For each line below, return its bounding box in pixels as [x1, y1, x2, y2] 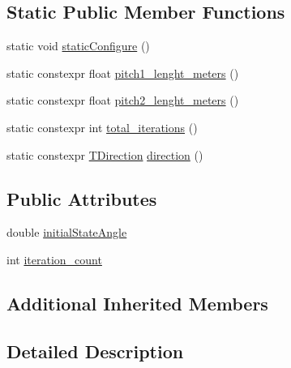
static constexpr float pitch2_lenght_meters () [6, 92, 239, 109]
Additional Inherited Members [6, 290, 268, 315]
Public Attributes [6, 186, 157, 211]
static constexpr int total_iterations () [6, 118, 198, 135]
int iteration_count [6, 250, 102, 267]
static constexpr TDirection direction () [6, 146, 203, 163]
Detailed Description [6, 338, 184, 363]
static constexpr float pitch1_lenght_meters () [6, 64, 239, 81]
